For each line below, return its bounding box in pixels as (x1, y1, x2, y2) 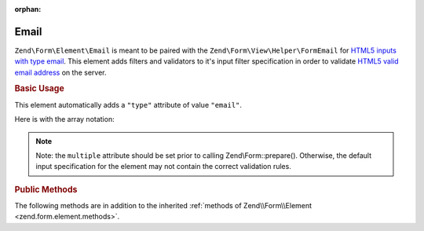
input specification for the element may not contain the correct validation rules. (35, 162, 292, 171)
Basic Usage (14, 83, 64, 94)
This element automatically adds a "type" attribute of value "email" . (14, 100, 243, 109)
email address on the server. (14, 68, 107, 77)
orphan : (14, 5, 42, 13)
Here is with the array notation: (14, 115, 115, 124)
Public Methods (14, 184, 78, 195)
